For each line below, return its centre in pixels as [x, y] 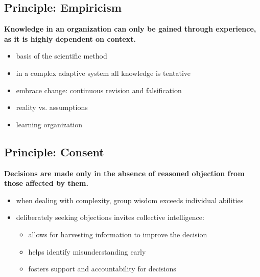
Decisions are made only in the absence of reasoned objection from [124, 173]
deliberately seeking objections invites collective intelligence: [110, 217]
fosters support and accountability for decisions [102, 269]
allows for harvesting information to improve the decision [118, 234]
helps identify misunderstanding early [87, 251]
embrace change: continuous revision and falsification [99, 90]
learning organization [49, 124]
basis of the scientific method [62, 56]
